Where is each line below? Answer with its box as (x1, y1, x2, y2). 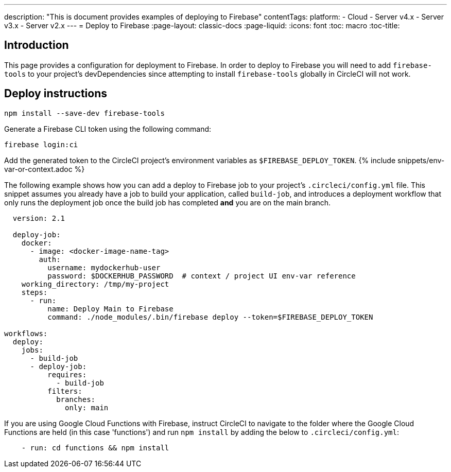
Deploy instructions (4, 87, 108, 100)
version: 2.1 (12, 214, 65, 222)
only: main (65, 403, 109, 412)
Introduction (4, 39, 69, 52)
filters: (47, 387, 82, 395)
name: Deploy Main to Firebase (47, 304, 174, 313)
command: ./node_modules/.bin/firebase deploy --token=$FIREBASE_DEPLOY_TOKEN (47, 312, 373, 321)
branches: (56, 395, 96, 404)
